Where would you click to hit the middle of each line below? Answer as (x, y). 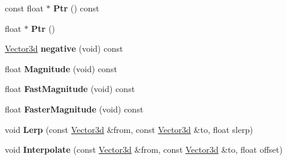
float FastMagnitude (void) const (70, 89)
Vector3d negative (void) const (64, 48)
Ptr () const (76, 8)
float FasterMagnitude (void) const (74, 109)
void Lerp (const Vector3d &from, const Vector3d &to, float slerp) (129, 129)
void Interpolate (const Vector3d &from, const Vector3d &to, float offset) (144, 149)
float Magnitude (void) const (61, 68)
